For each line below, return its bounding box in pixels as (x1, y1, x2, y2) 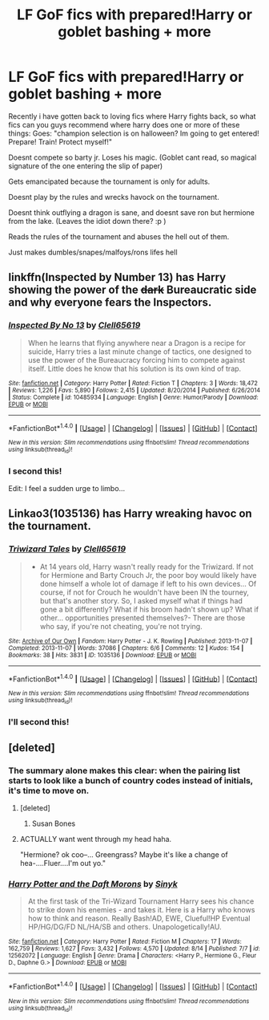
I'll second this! (8, 716, 70, 727)
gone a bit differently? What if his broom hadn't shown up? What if (39, 604, 259, 614)
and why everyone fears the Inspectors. (8, 295, 212, 310)
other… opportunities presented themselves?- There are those (39, 612, 246, 623)
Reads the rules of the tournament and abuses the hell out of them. (8, 231, 230, 242)
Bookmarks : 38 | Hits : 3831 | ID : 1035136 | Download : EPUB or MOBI (8, 651, 197, 659)
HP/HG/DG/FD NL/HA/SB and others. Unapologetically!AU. (27, 922, 222, 932)
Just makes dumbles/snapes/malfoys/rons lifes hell (8, 247, 178, 257)
